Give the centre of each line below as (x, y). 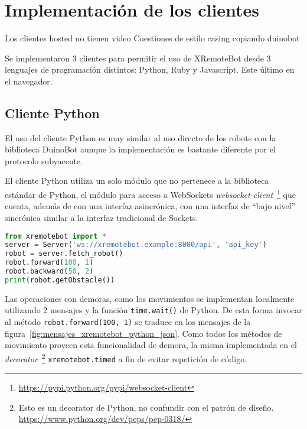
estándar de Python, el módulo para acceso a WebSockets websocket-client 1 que (151, 194)
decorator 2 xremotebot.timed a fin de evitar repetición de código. (126, 357)
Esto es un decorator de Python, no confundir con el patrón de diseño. (146, 407)
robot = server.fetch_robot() (64, 254)
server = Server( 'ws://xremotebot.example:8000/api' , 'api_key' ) (136, 245)
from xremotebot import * (55, 236)
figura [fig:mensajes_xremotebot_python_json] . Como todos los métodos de (143, 333)
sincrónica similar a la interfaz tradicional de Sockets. (102, 217)
